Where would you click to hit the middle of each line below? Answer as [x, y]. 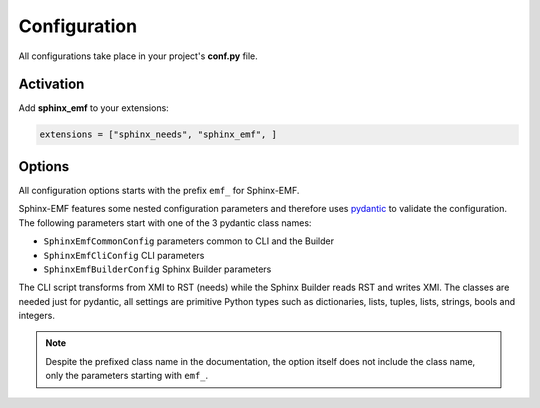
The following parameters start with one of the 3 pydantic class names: [165, 222]
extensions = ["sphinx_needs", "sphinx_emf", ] [158, 134]
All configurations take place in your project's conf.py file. [138, 56]
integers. [36, 316]
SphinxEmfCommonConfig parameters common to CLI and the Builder [189, 241]
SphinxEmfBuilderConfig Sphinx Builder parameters [157, 269]
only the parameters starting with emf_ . [127, 376]
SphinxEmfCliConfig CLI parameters [124, 255]
